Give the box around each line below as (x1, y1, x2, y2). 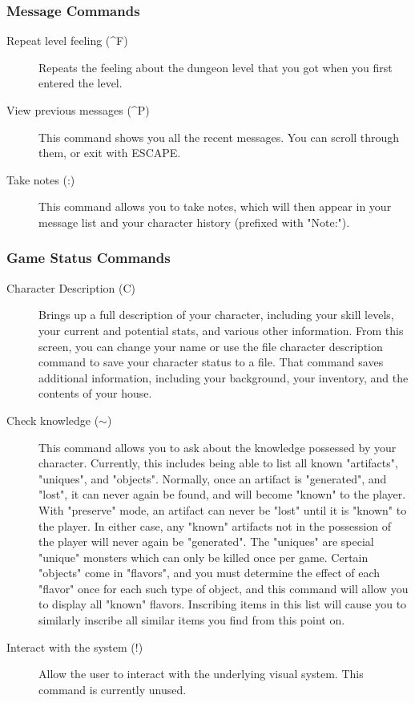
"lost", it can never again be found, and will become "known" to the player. (38, 486, 406, 503)
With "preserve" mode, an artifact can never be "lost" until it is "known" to (38, 501, 407, 518)
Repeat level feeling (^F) (6, 32, 128, 49)
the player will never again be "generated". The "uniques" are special (38, 533, 374, 550)
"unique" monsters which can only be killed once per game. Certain (38, 548, 369, 565)
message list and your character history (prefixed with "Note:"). (38, 213, 350, 230)
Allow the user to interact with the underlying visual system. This (38, 665, 364, 682)
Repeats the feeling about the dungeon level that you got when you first (38, 59, 393, 75)
